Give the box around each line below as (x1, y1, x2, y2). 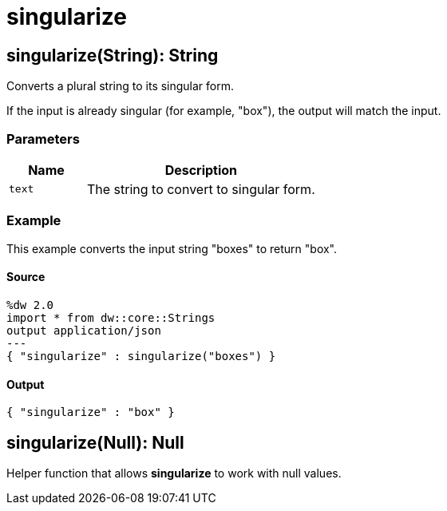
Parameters (6, 130, 80, 147)
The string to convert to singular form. (86, 180, 315, 197)
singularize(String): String (6, 45, 219, 65)
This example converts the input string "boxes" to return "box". (6, 241, 338, 255)
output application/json (6, 323, 161, 337)
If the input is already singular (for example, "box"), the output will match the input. (6, 104, 441, 118)
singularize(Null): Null (6, 432, 184, 453)
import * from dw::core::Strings (6, 311, 216, 324)
